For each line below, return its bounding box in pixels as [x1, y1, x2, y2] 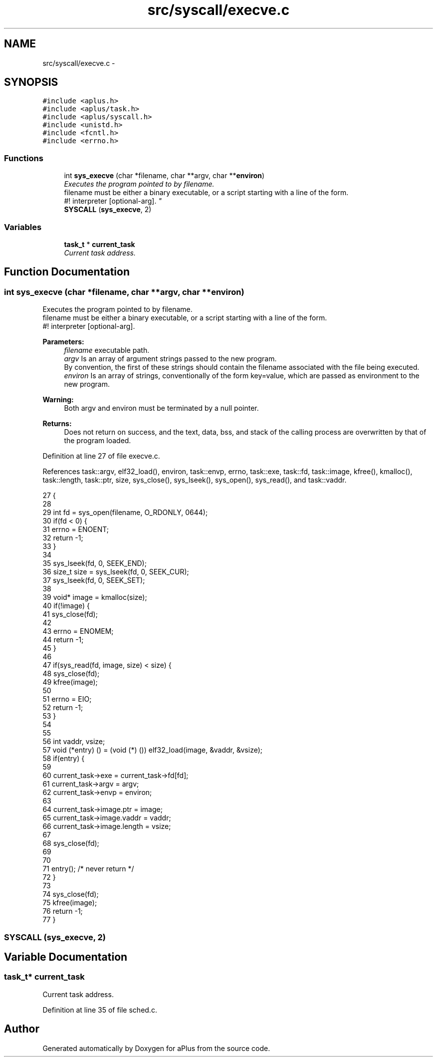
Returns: [42, 419, 72, 428]
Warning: [42, 395, 74, 404]
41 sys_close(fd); [42, 610, 98, 619]
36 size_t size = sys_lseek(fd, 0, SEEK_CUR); [42, 567, 189, 576]
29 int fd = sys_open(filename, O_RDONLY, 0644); [42, 508, 208, 517]
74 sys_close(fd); [42, 890, 99, 899]
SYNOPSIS [4, 76, 58, 89]
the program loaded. [64, 436, 131, 445]
